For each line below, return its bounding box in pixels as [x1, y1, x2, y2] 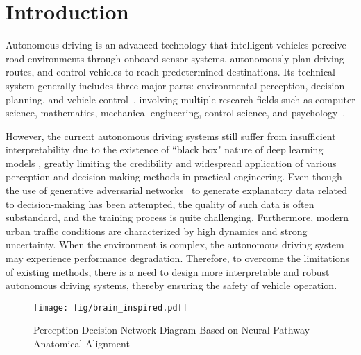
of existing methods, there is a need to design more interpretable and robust [6, 264, 330, 279]
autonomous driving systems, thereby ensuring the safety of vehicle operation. [6, 278, 337, 293]
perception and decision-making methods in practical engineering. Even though [6, 169, 342, 184]
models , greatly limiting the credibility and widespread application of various [6, 155, 337, 170]
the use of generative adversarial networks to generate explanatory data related [6, 183, 348, 198]
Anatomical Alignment [33, 336, 130, 351]
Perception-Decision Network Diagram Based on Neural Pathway [33, 322, 310, 337]
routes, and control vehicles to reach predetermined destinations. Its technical [6, 64, 336, 79]
